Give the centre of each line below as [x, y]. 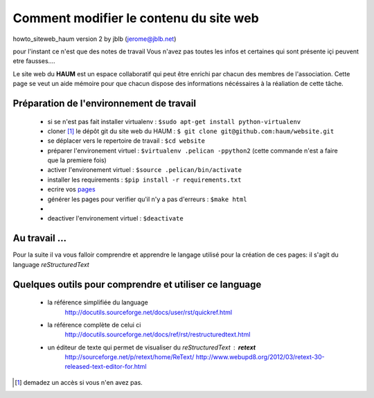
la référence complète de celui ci [94, 325]
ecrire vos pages [72, 189]
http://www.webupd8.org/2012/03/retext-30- [260, 357]
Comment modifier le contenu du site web [136, 18]
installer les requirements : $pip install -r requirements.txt [144, 180]
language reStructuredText [51, 264]
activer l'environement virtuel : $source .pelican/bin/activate [145, 170]
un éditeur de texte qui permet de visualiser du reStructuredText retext [152, 347]
